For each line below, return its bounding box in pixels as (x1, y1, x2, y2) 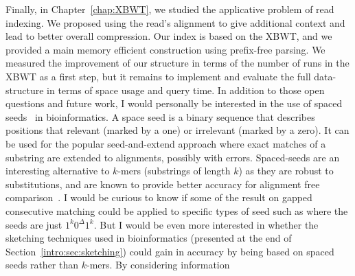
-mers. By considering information (86, 257, 230, 272)
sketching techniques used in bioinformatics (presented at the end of (5, 231, 292, 245)
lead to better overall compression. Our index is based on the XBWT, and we (5, 29, 332, 43)
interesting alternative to (5, 163, 110, 178)
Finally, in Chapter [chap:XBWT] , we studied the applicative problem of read (5, 2, 334, 16)
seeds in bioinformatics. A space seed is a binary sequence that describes (5, 109, 315, 124)
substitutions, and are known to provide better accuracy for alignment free (5, 176, 320, 191)
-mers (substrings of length (117, 163, 231, 178)
